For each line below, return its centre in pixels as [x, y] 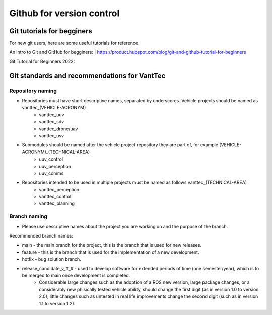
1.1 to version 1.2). [57, 303]
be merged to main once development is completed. [76, 275]
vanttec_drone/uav [58, 129]
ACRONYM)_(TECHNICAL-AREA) [56, 152]
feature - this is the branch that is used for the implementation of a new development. [111, 252]
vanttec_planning [57, 203]
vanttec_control [55, 197]
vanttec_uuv [52, 114]
